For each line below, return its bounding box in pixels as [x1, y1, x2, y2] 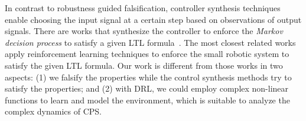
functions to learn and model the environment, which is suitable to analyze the [5, 93, 290, 106]
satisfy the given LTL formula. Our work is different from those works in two [5, 59, 283, 71]
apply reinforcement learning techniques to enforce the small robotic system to [5, 48, 289, 60]
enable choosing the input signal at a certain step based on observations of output [5, 13, 302, 25]
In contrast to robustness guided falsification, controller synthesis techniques [5, 2, 281, 14]
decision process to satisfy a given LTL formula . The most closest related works [5, 36, 296, 48]
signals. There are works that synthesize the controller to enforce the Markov [5, 25, 283, 37]
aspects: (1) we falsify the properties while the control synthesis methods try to [5, 70, 292, 83]
